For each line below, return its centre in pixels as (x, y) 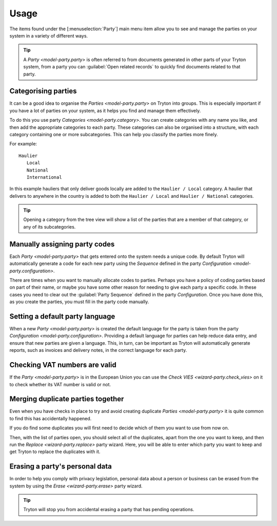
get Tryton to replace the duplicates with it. (55, 452)
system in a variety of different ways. (49, 35)
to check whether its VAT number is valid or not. (60, 384)
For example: (23, 144)
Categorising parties (43, 91)
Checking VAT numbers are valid (63, 365)
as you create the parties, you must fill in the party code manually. (79, 302)
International (44, 177)
